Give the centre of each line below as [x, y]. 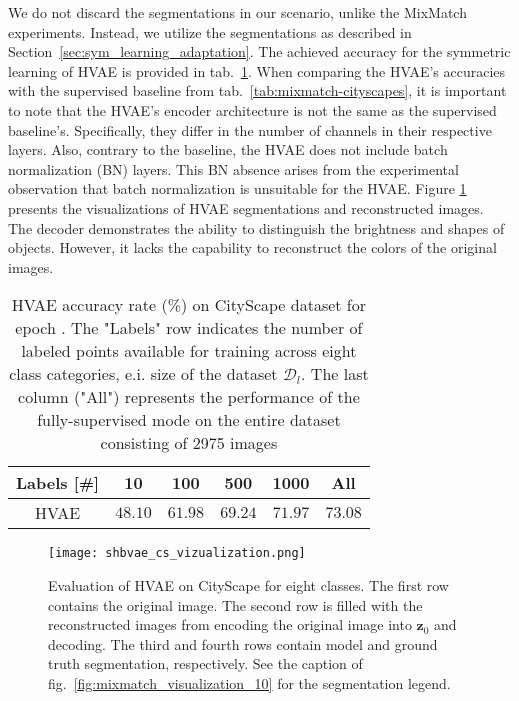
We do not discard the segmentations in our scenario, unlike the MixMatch [237, 12]
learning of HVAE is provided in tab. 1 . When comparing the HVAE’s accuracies [257, 70]
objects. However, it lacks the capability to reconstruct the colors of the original [252, 247]
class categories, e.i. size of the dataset [143, 374]
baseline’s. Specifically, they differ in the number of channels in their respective [250, 129]
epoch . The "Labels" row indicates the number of [189, 328]
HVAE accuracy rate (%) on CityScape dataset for [189, 305]
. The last [335, 374]
